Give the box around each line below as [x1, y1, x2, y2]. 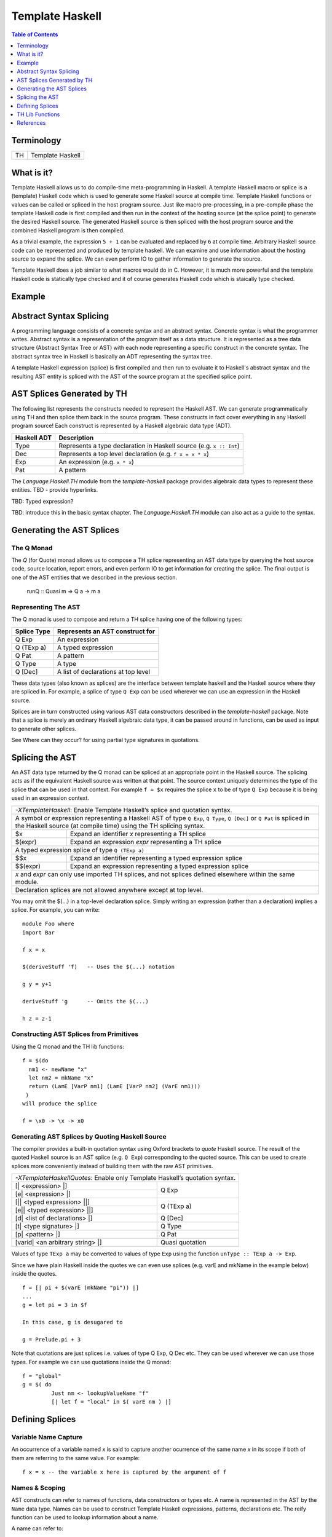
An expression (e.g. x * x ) [58, 457, 135, 466]
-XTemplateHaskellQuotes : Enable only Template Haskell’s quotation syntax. [15, 1174, 236, 1182]
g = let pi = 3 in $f [22, 1302, 87, 1309]
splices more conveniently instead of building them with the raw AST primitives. [11, 1162, 213, 1169]
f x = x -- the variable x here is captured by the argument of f [22, 1469, 227, 1476]
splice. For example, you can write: [11, 906, 100, 913]
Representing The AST [11, 603, 81, 611]
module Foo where [22, 920, 74, 928]
